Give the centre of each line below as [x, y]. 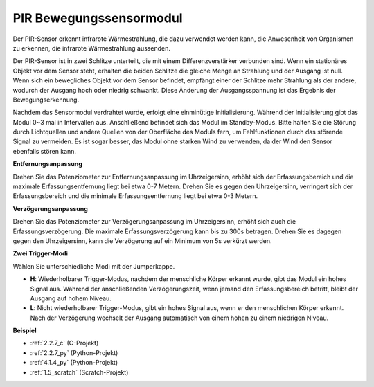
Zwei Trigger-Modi [41, 253]
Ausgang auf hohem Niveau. [71, 298]
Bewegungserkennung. [46, 100]
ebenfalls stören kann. [44, 151]
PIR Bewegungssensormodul [98, 18]
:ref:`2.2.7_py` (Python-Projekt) [74, 352]
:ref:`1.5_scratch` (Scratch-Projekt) [79, 372]
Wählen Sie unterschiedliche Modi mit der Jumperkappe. [94, 266]
